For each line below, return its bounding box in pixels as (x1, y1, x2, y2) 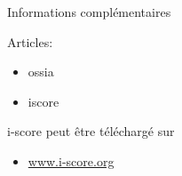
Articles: (7, 32, 53, 51)
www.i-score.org (28, 151, 115, 170)
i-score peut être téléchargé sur (7, 122, 175, 140)
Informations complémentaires (7, 3, 171, 20)
